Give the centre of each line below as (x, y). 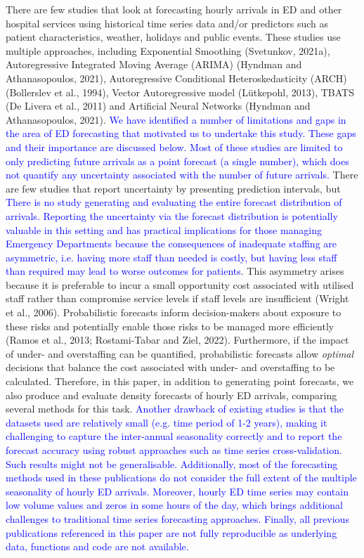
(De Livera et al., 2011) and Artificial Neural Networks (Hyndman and (158, 106)
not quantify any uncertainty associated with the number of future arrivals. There (182, 175)
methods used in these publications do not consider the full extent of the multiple (181, 478)
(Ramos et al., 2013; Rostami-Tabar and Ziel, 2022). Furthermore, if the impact (177, 340)
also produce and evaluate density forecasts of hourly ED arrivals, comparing (171, 395)
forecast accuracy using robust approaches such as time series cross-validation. (174, 450)
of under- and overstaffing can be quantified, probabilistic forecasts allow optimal (180, 353)
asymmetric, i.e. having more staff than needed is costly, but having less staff (171, 257)
